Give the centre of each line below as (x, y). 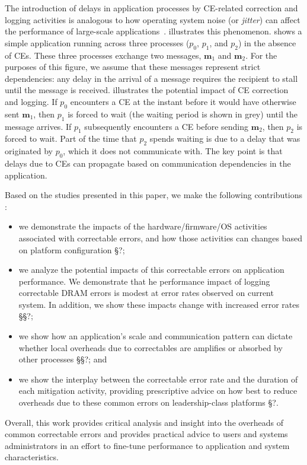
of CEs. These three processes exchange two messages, (103, 55)
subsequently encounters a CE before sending (167, 126)
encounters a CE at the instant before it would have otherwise (183, 101)
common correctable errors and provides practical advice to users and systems (146, 434)
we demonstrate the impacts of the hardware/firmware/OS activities (143, 226)
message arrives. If (38, 126)
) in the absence (267, 42)
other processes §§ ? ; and (63, 359)
